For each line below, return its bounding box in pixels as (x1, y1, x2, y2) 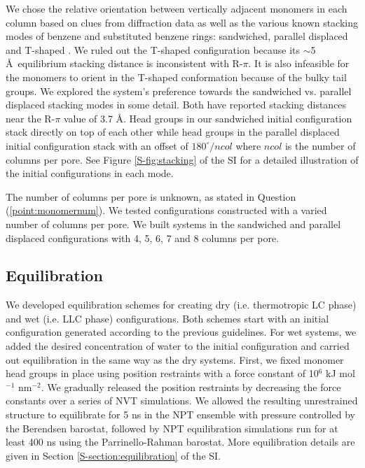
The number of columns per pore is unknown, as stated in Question (6, 189, 296, 204)
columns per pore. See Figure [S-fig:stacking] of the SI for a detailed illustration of (6, 152, 359, 166)
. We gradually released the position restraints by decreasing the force (41, 379, 341, 394)
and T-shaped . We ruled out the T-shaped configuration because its (6, 42, 301, 57)
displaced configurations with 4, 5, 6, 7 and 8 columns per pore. (6, 230, 280, 245)
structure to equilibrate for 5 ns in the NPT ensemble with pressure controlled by (6, 407, 356, 422)
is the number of (284, 138, 356, 153)
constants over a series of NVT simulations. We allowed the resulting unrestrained (6, 393, 358, 408)
